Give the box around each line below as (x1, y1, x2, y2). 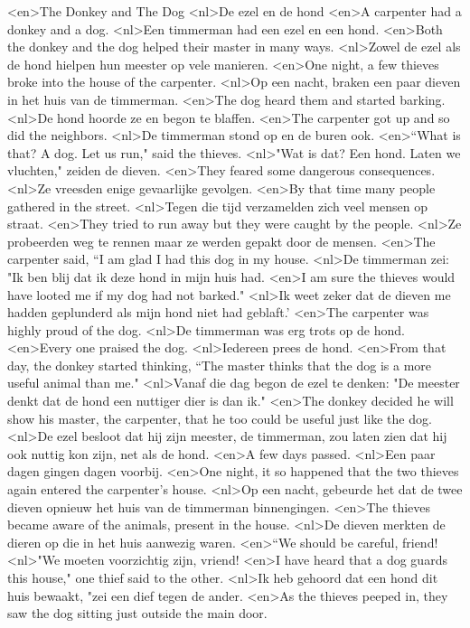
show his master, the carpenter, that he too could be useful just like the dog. (7, 408, 432, 427)
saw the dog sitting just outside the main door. (7, 604, 268, 623)
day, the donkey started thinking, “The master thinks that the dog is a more (7, 355, 432, 374)
